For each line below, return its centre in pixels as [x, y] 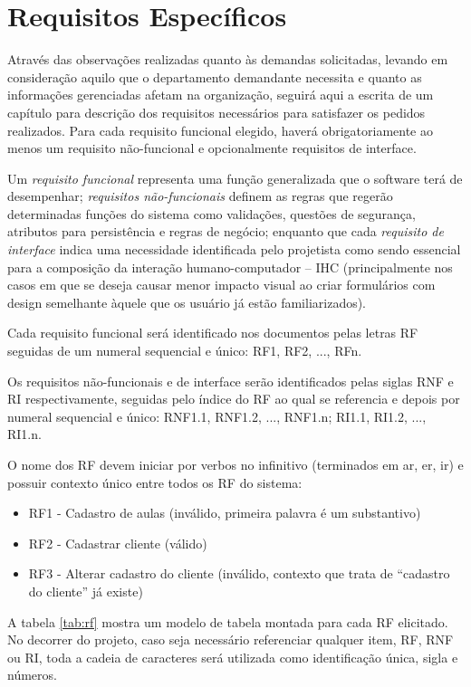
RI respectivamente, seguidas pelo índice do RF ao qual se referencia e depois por [234, 399]
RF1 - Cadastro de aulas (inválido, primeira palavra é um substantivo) [225, 513]
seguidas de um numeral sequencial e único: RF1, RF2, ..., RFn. [185, 351]
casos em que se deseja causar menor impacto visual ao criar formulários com [221, 285]
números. [32, 675]
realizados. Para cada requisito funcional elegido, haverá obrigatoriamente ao [220, 130]
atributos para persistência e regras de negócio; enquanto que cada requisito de [226, 231]
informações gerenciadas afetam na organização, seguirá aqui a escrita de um [221, 95]
